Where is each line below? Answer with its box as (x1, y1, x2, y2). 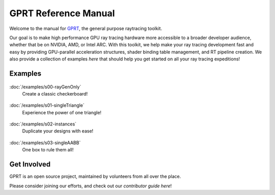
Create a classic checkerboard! (22, 90, 88, 96)
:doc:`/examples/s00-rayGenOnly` (9, 84, 81, 90)
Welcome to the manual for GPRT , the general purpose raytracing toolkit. (9, 25, 162, 31)
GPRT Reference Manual (9, 8, 115, 19)
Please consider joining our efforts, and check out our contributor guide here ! (9, 183, 172, 189)
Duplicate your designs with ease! (22, 128, 94, 134)
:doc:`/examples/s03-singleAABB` (9, 140, 81, 146)
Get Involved (9, 160, 51, 169)
